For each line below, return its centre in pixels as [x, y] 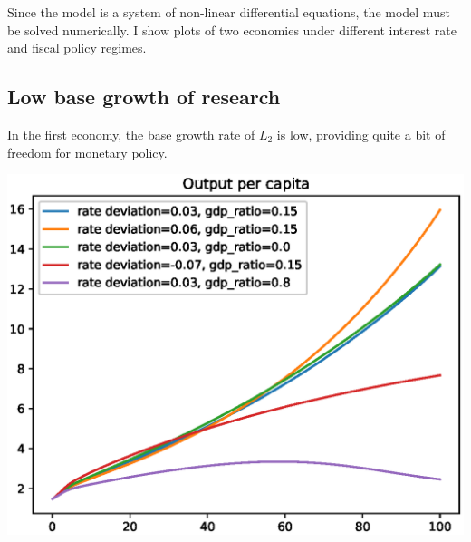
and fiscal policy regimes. [77, 48]
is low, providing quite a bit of [361, 134]
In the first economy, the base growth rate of [131, 134]
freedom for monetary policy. [87, 152]
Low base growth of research [144, 97]
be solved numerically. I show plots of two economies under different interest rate [232, 29]
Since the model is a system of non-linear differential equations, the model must [229, 12]
